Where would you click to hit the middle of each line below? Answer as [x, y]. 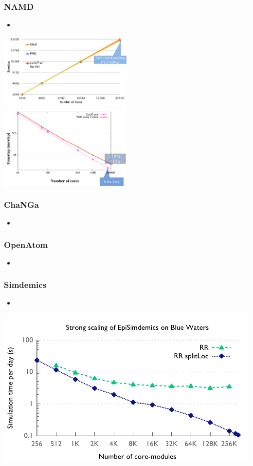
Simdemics [25, 284]
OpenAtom [26, 244]
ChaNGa [21, 205]
